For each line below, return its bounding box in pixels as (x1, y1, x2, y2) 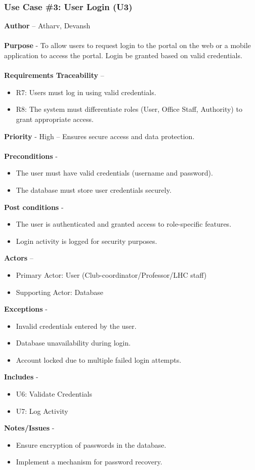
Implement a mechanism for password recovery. (16, 456, 162, 467)
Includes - (4, 371, 38, 382)
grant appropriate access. (16, 113, 94, 124)
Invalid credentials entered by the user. (16, 320, 137, 331)
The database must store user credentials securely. (16, 184, 172, 195)
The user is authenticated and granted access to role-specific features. (16, 219, 232, 229)
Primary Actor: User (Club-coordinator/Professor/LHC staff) (16, 269, 207, 280)
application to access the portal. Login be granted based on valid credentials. (4, 50, 242, 60)
